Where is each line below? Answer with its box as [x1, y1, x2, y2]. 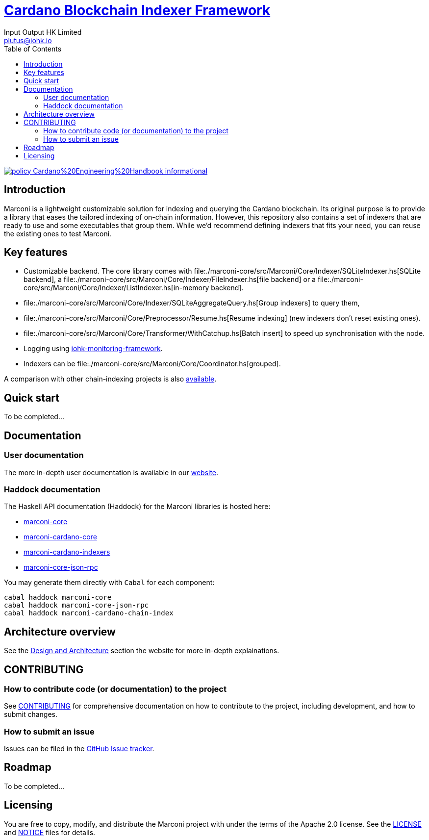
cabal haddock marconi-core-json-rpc [4, 601, 149, 610]
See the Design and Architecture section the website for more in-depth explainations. [4, 646, 279, 655]
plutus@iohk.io [4, 36, 52, 45]
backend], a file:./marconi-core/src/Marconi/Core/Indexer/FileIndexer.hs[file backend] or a [24, 275, 316, 284]
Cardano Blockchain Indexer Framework [4, 2, 271, 19]
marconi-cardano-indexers [24, 548, 110, 557]
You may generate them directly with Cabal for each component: [4, 578, 215, 587]
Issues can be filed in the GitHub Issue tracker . [4, 744, 154, 753]
